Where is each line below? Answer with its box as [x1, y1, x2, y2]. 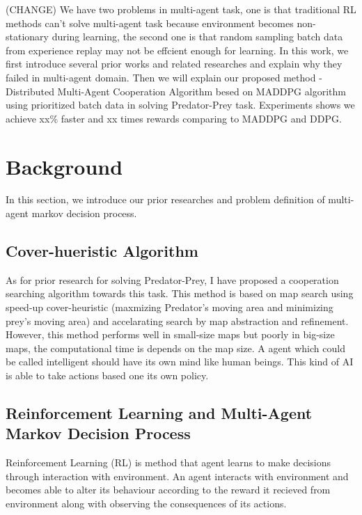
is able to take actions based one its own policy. [6, 368, 209, 383]
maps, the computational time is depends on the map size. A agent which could [6, 340, 345, 355]
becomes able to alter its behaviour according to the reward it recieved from [6, 482, 331, 497]
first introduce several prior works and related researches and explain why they [6, 56, 343, 71]
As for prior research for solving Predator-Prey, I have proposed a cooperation [6, 272, 339, 287]
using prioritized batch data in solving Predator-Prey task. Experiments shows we [6, 97, 355, 112]
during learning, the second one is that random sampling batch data [52, 29, 343, 44]
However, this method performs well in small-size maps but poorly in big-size [6, 327, 335, 342]
